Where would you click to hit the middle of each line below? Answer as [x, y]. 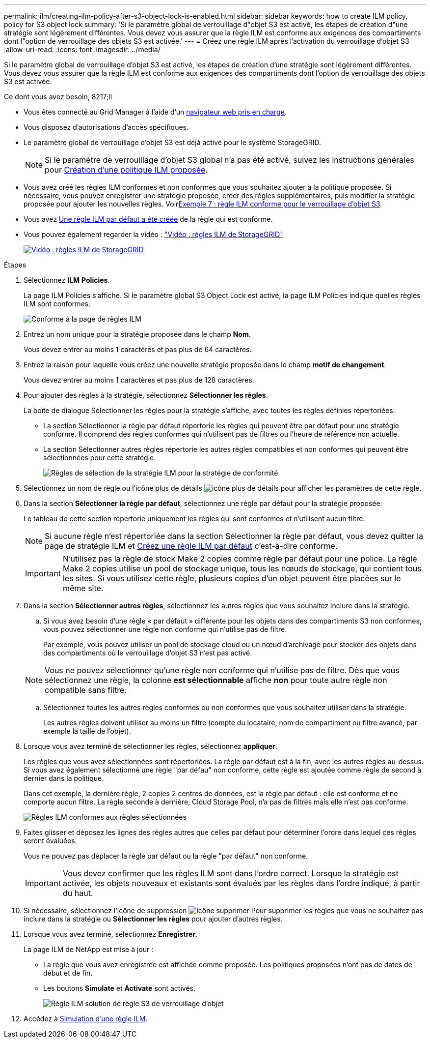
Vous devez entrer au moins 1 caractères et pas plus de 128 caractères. [139, 380]
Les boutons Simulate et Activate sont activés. [119, 988]
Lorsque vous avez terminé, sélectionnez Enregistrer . [111, 934]
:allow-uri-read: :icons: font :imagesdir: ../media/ [82, 49]
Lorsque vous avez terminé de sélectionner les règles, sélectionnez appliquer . [150, 746]
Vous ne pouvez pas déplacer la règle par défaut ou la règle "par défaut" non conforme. [166, 856]
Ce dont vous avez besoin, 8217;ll [58, 97]
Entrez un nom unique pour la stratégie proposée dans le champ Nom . [137, 334]
